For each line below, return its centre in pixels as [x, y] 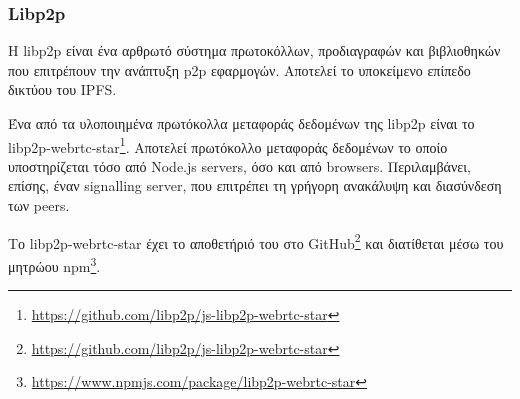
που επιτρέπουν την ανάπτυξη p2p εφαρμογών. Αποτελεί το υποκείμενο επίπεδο [239, 69]
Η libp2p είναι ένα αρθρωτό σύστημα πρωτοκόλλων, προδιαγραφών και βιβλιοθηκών [254, 50]
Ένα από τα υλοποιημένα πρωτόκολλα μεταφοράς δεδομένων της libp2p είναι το [241, 123]
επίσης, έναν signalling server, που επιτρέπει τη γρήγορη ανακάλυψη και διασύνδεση [255, 185]
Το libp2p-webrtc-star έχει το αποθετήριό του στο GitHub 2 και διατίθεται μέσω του [256, 241]
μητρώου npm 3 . [54, 264]
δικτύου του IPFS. [62, 89]
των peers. [39, 205]
